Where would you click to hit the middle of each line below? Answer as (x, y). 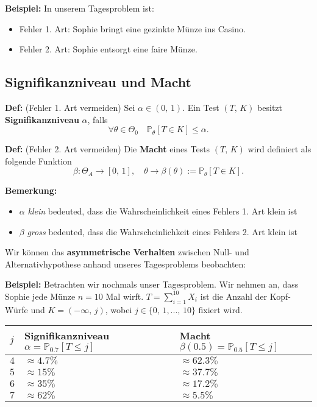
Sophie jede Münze (40, 296)
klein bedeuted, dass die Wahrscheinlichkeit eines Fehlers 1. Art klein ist (162, 211)
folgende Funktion (38, 161)
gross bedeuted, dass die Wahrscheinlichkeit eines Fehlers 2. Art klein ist (162, 231)
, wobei (119, 309)
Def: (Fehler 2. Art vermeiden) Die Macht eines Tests (108, 149)
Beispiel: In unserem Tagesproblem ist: (80, 8)
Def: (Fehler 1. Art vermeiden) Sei (70, 107)
